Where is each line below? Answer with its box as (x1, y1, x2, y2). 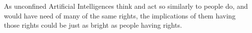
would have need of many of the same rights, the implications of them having (4, 10, 236, 20)
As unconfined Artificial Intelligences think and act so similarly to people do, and (4, 1, 248, 11)
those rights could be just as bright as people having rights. (4, 20, 182, 30)
